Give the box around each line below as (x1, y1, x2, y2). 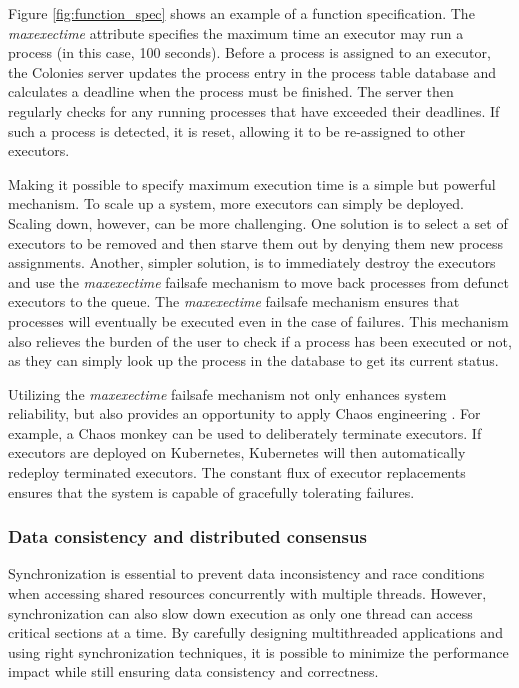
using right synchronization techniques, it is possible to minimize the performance (8, 641, 509, 662)
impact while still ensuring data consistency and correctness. (8, 661, 379, 682)
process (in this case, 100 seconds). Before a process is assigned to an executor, (8, 42, 491, 63)
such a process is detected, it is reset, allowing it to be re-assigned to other (8, 120, 466, 141)
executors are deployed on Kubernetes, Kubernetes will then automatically (8, 442, 466, 463)
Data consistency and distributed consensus (8, 524, 367, 549)
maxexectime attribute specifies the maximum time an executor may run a (8, 22, 464, 43)
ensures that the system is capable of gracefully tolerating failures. (8, 481, 415, 502)
